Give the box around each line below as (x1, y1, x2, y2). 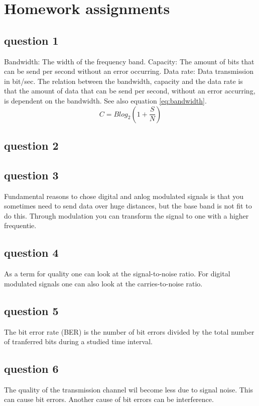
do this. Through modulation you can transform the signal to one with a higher (4, 210, 249, 221)
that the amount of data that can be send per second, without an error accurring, (4, 85, 255, 96)
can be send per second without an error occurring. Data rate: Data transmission (4, 66, 253, 76)
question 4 (4, 245, 59, 260)
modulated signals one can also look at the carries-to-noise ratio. (4, 278, 203, 288)
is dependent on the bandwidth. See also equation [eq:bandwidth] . (4, 95, 207, 106)
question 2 (4, 137, 59, 153)
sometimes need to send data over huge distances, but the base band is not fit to (4, 200, 252, 211)
